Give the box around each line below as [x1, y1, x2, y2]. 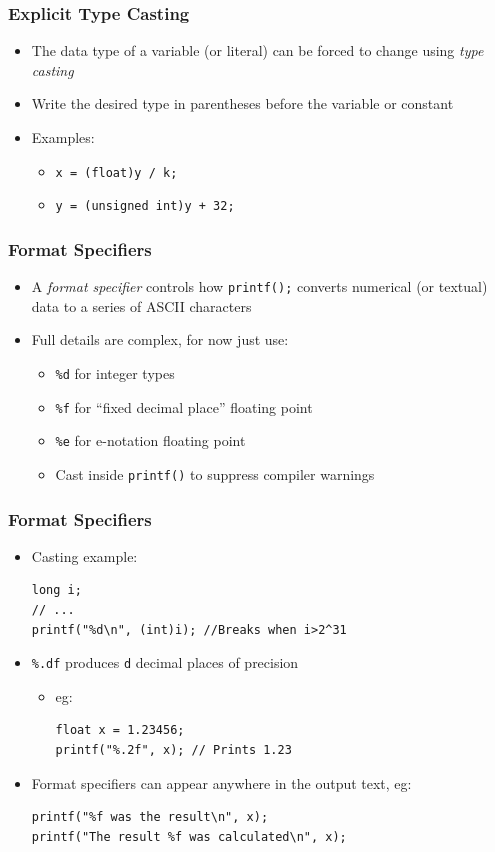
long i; [31, 583, 82, 598]
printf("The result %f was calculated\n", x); [31, 829, 347, 844]
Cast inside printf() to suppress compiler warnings [55, 463, 375, 484]
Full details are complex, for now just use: [31, 329, 289, 350]
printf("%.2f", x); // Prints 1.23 [55, 743, 292, 758]
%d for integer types [55, 362, 175, 383]
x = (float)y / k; [55, 165, 178, 180]
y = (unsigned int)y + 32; [55, 199, 235, 214]
